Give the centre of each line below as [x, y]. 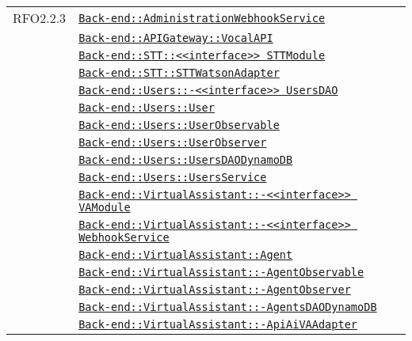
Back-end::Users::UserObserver [173, 142]
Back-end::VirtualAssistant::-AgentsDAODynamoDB [228, 307]
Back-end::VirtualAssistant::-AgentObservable [221, 272]
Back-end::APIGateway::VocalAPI [176, 38]
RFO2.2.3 [40, 18]
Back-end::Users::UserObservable [179, 125]
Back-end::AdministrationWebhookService [202, 18]
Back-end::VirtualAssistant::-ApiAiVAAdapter [218, 324]
